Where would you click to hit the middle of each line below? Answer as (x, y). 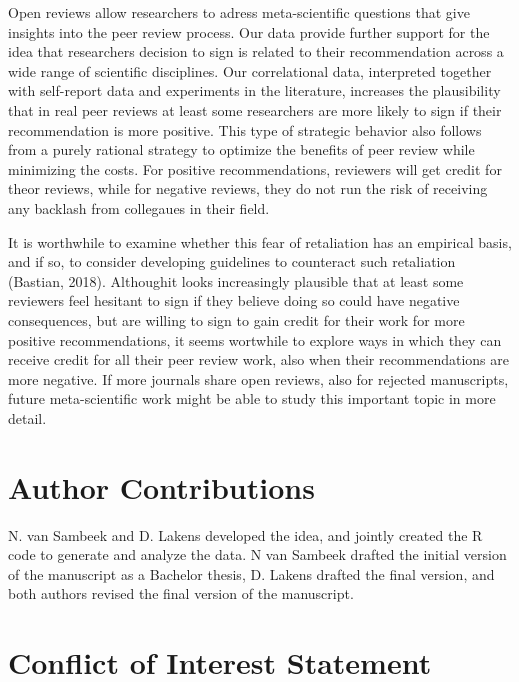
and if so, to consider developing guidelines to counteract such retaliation (232, 261)
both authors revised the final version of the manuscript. (181, 593)
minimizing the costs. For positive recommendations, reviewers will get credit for (255, 168)
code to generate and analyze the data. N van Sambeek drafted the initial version (257, 554)
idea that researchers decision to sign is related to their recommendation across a (256, 51)
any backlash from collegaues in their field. (139, 207)
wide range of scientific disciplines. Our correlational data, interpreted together (250, 70)
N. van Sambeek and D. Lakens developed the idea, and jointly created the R (245, 534)
